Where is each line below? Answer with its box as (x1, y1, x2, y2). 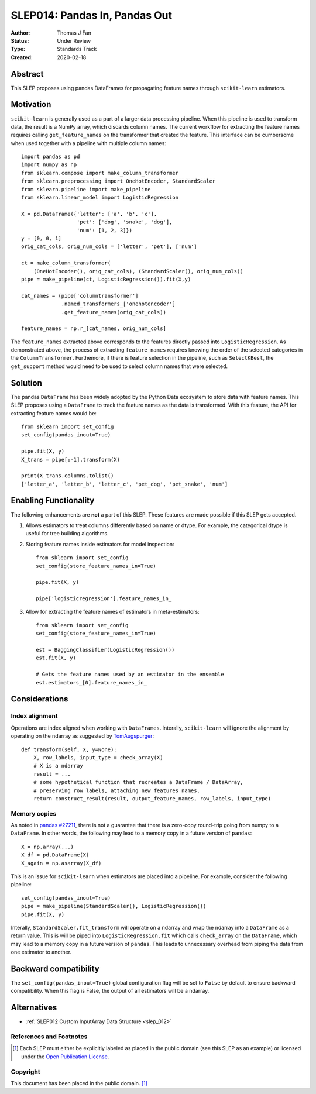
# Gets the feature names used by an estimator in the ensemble (36, 671, 225, 678)
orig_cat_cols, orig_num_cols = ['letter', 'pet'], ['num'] (21, 243, 197, 250)
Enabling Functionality (11, 496, 95, 505)
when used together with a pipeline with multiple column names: (11, 139, 166, 146)
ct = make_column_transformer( (21, 260, 111, 266)
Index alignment (11, 712, 58, 720)
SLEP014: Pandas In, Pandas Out (11, 9, 173, 22)
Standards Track (57, 46, 97, 53)
